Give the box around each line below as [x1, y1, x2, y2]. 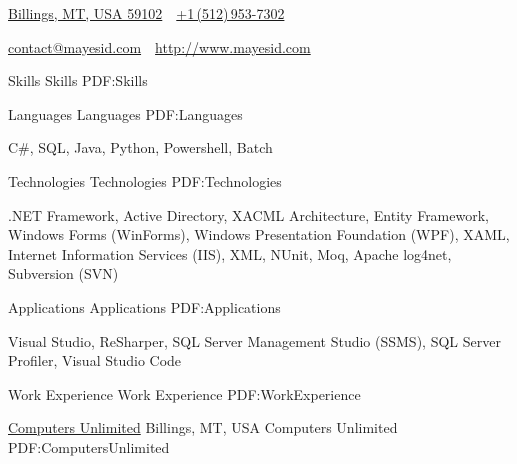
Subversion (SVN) [8, 263, 119, 284]
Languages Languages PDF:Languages [8, 103, 243, 124]
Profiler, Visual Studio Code [8, 350, 182, 371]
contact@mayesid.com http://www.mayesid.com [8, 36, 311, 57]
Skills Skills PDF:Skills [8, 70, 148, 91]
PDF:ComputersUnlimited [8, 436, 170, 457]
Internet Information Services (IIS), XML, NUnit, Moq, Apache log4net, [8, 243, 452, 264]
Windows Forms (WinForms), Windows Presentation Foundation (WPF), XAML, [8, 224, 510, 245]
